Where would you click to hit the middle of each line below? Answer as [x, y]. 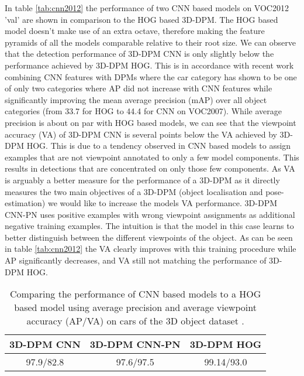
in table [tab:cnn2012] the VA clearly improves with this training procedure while [151, 249]
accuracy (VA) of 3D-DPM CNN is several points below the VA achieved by [141, 134]
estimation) [25, 203]
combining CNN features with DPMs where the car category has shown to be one [151, 76]
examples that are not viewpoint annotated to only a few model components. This [152, 157]
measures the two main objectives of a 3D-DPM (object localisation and [134, 191]
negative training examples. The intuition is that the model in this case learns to [149, 226]
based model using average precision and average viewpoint [135, 307]
